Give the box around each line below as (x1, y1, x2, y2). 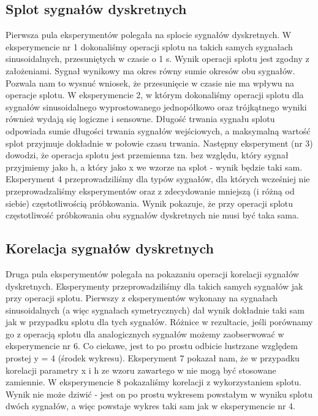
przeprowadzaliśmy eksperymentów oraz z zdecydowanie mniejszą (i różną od (6, 184, 295, 197)
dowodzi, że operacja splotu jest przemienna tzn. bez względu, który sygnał (6, 148, 289, 161)
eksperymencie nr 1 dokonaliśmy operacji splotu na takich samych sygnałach (6, 40, 293, 53)
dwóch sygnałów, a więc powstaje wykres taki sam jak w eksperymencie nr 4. (6, 399, 295, 412)
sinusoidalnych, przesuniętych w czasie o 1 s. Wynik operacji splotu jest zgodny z (6, 52, 309, 65)
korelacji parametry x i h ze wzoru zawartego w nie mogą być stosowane (6, 363, 276, 376)
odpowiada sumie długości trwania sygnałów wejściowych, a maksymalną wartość (6, 124, 311, 137)
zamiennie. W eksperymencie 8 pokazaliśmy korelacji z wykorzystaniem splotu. (6, 376, 301, 388)
